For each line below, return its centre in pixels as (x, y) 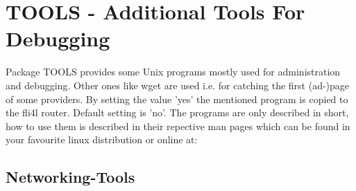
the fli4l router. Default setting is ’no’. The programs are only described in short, (177, 112)
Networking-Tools (70, 177)
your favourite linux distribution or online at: (102, 139)
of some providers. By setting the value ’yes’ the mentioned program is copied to (177, 99)
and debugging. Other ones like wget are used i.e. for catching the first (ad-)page (178, 85)
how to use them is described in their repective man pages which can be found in (178, 126)
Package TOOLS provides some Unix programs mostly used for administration (173, 72)
